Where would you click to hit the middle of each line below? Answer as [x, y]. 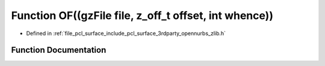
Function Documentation [59, 50]
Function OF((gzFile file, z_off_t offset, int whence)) [142, 15]
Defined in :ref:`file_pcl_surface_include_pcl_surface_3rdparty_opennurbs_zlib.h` [126, 33]
